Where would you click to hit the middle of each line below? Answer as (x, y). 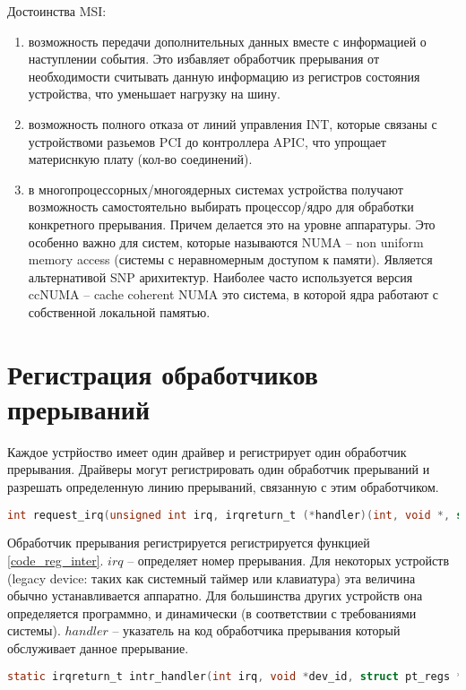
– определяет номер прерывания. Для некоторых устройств (288, 561)
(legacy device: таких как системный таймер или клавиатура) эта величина (211, 578)
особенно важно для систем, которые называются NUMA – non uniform (226, 241)
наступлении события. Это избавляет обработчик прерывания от (204, 59)
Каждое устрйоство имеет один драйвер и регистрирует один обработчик (207, 451)
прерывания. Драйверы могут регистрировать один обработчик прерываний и (219, 469)
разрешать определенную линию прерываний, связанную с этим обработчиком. (223, 487)
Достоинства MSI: (57, 11)
